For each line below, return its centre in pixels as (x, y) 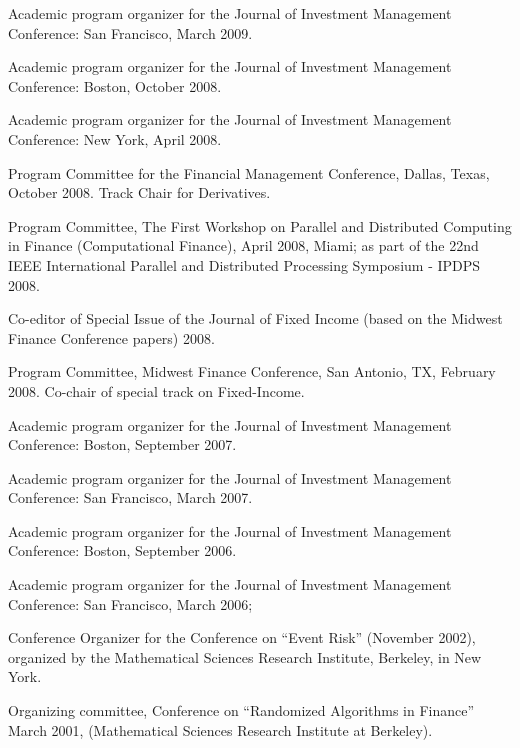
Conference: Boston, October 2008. (115, 85)
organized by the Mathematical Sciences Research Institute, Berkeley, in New (245, 656)
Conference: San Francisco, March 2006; (130, 603)
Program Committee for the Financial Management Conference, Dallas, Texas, (249, 172)
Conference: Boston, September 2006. (122, 550)
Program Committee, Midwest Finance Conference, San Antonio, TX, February (252, 371)
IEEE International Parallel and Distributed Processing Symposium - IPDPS (244, 264)
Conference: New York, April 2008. (115, 138)
